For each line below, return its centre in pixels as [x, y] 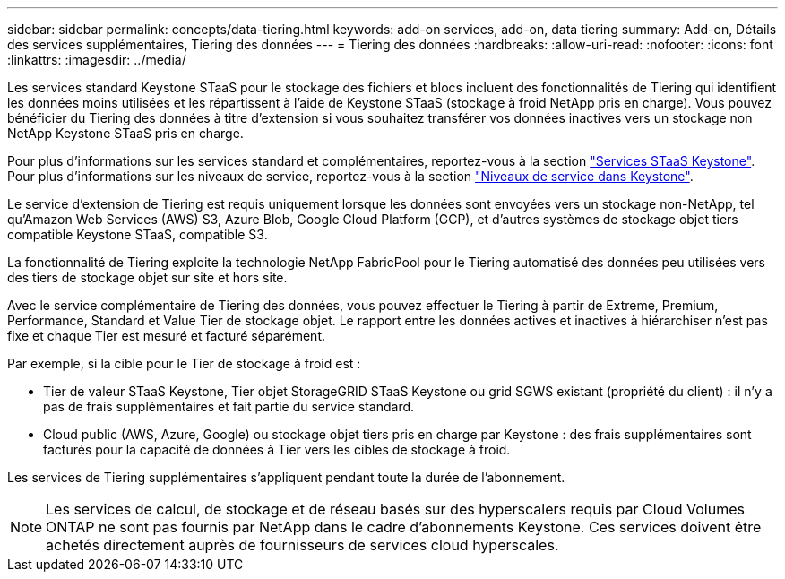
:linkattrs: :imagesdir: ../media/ [97, 60]
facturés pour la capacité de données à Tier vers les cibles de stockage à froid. [277, 449]
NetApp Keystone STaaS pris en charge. [125, 133]
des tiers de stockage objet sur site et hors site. [147, 277]
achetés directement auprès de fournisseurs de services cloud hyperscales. [302, 545]
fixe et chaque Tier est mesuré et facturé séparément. [166, 336]
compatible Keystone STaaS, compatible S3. [138, 234]
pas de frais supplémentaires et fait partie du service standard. [229, 406]
